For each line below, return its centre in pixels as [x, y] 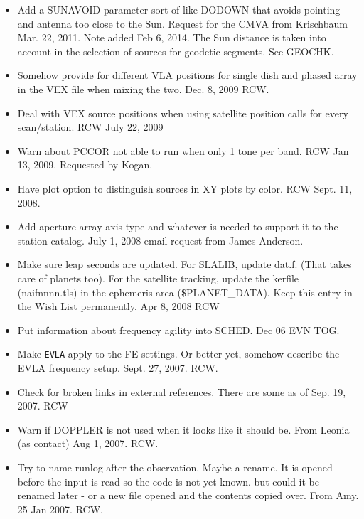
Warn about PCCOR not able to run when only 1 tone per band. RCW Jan [183, 150]
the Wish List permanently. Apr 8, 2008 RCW [118, 306]
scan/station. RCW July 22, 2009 [90, 127]
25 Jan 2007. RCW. [60, 509]
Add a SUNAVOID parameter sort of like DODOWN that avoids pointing [179, 9]
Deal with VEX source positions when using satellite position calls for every [183, 113]
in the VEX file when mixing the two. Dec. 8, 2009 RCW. [143, 89]
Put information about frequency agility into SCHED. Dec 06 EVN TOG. [178, 330]
